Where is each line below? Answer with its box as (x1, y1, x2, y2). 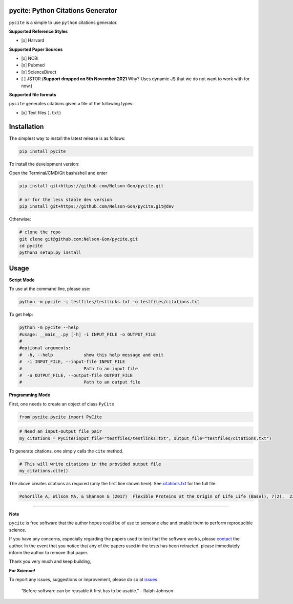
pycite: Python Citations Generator (9, 6, 118, 15)
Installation (9, 122, 44, 131)
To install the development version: (9, 161, 80, 167)
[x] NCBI (21, 55, 39, 61)
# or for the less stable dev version (19, 197, 112, 202)
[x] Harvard (21, 37, 44, 44)
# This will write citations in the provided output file (19, 461, 161, 467)
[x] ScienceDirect (21, 69, 57, 75)
